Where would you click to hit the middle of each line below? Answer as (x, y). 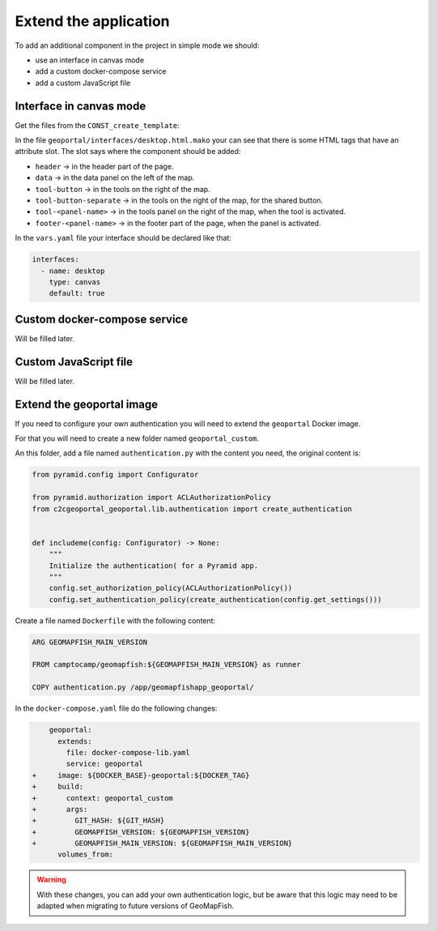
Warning (51, 880)
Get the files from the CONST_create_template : (97, 125)
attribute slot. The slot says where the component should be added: (128, 152)
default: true (77, 293)
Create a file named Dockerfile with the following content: (115, 621)
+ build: (58, 787)
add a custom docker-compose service (101, 71)
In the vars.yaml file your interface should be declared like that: (123, 238)
